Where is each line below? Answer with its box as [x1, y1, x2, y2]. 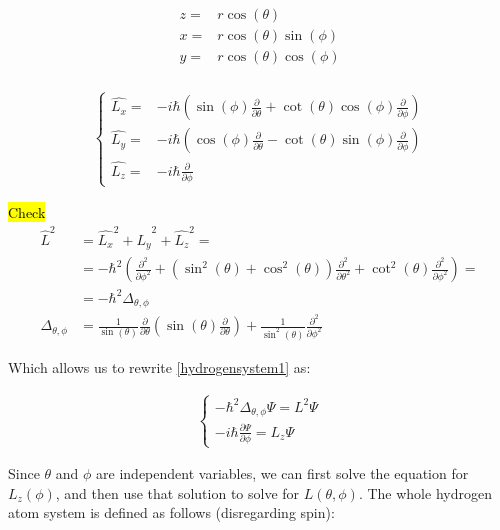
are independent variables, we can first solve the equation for [96, 463, 469, 484]
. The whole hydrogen [358, 482, 492, 503]
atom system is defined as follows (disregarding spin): [8, 502, 335, 523]
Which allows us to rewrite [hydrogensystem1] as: [8, 357, 311, 378]
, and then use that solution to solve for [55, 482, 300, 503]
